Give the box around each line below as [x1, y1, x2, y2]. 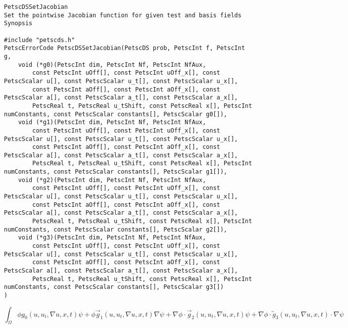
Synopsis [4, 20, 33, 27]
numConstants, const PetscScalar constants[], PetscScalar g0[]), [4, 110, 228, 118]
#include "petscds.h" [4, 36, 75, 44]
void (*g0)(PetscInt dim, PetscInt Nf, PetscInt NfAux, [18, 61, 206, 68]
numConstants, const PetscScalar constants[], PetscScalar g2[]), [4, 226, 228, 233]
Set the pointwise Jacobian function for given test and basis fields [4, 11, 242, 19]
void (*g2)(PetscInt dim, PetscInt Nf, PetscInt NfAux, [18, 176, 206, 184]
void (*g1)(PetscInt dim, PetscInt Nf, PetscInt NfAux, [18, 119, 206, 126]
